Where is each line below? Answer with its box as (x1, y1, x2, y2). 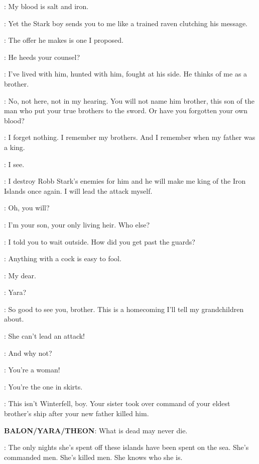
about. (4, 314, 24, 324)
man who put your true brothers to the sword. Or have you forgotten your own (4, 105, 248, 116)
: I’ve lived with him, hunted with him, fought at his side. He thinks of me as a (4, 68, 247, 79)
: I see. (4, 159, 25, 169)
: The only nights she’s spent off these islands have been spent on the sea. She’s (4, 442, 249, 452)
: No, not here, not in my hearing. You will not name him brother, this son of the (4, 95, 254, 106)
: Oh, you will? (4, 202, 50, 213)
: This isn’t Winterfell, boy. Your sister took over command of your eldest (4, 398, 230, 409)
